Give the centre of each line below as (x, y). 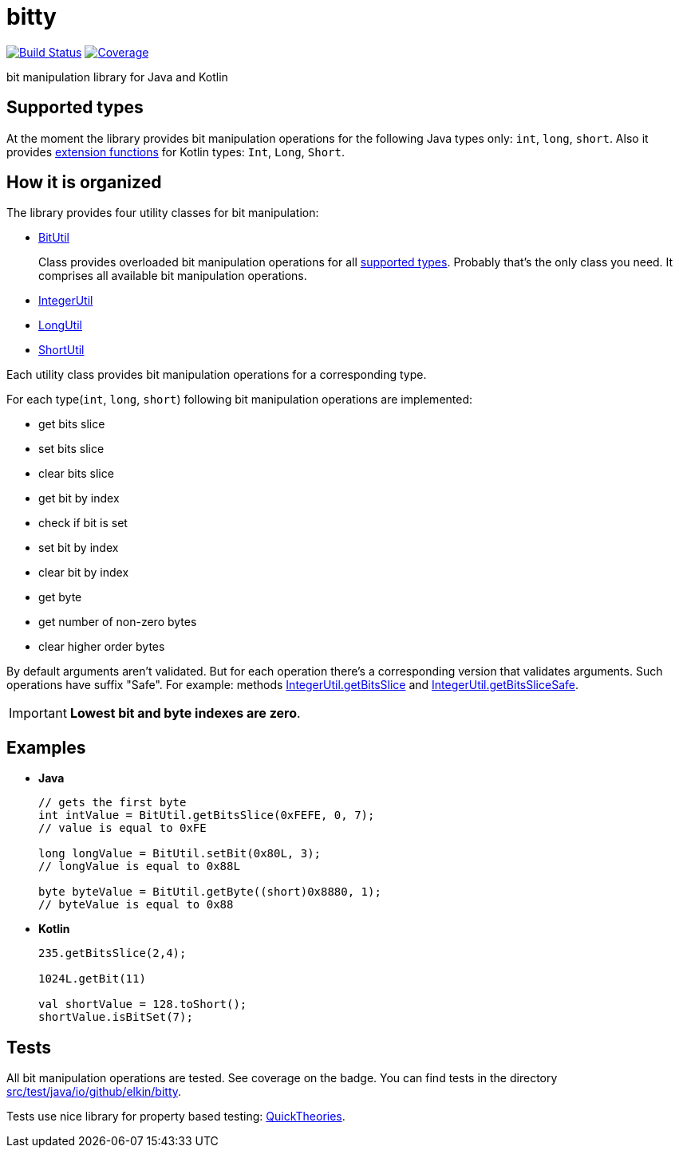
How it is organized (84, 183)
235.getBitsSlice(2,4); (113, 953)
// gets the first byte (113, 803)
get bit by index (79, 498)
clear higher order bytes (102, 647)
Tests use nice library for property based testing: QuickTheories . (176, 1117)
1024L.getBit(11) (92, 979)
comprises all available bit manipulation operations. (173, 276)
